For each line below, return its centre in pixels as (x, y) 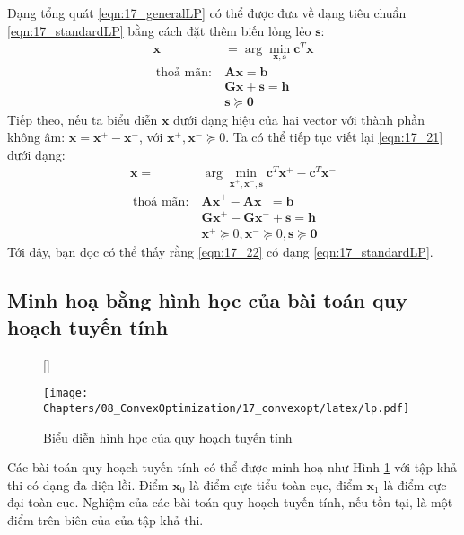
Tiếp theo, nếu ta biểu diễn (83, 119)
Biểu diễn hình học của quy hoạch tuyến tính (168, 437)
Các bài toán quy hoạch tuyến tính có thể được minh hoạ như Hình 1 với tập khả (232, 467)
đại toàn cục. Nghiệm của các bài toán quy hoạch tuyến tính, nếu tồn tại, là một (230, 502)
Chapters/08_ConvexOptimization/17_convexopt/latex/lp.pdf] (227, 408)
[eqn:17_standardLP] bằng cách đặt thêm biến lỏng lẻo (159, 30)
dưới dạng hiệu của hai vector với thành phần (299, 119)
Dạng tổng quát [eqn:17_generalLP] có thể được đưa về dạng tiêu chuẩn (207, 13)
